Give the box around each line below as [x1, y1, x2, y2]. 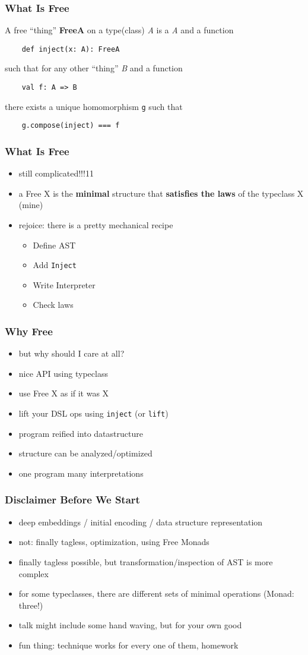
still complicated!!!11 [18, 167, 94, 180]
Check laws [33, 298, 74, 311]
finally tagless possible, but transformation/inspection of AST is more [18, 555, 273, 568]
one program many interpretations [18, 467, 144, 479]
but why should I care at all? [18, 347, 125, 360]
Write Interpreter [33, 278, 96, 291]
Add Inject [33, 259, 77, 271]
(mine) [18, 199, 43, 211]
